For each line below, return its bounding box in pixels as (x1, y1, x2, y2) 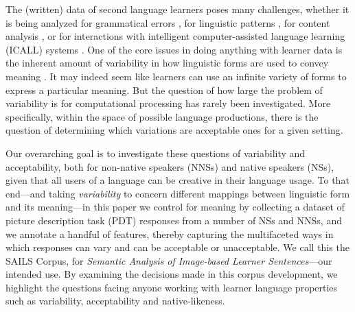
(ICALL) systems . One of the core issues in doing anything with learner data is (5, 42, 343, 56)
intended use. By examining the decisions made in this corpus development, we (5, 267, 338, 281)
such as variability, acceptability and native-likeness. (5, 293, 225, 308)
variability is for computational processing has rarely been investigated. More (5, 96, 331, 110)
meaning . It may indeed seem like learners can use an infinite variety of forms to (5, 69, 347, 83)
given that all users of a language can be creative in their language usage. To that (5, 173, 350, 187)
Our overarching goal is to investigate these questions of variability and (5, 145, 306, 160)
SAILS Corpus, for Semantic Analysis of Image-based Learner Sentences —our (5, 253, 332, 267)
